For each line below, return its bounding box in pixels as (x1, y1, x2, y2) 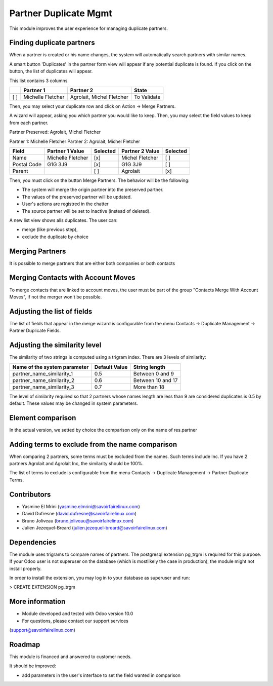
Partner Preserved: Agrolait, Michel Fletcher (9, 129, 101, 135)
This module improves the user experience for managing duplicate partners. (9, 25, 168, 31)
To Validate (134, 94, 161, 101)
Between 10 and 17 (133, 376, 178, 384)
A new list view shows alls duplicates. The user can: (9, 217, 118, 223)
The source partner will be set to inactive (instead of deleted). (22, 208, 151, 214)
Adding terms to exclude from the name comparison (9, 440, 177, 448)
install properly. (9, 565, 42, 571)
